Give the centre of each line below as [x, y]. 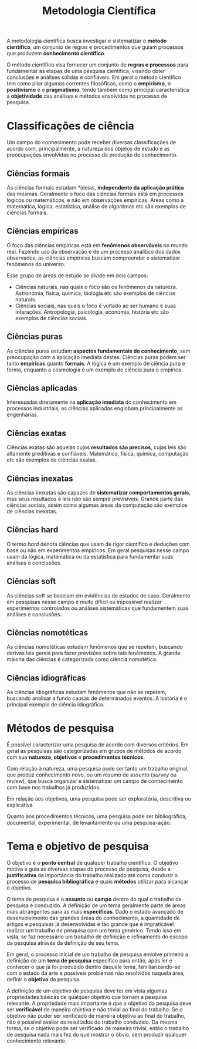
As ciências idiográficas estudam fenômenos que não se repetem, [86, 692]
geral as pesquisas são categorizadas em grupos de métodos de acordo [94, 751]
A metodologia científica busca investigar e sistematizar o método [87, 41]
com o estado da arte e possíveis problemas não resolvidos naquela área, [96, 973]
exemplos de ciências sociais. [51, 318]
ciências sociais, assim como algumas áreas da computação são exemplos [97, 505]
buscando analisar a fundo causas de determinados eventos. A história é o [97, 698]
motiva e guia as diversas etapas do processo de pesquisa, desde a [89, 869]
